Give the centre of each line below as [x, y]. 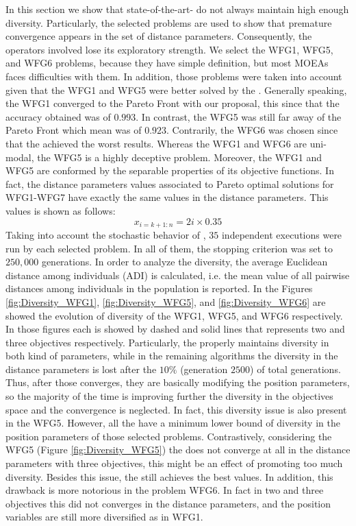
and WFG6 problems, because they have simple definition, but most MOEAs [167, 63]
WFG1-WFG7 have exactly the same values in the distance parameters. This [167, 197]
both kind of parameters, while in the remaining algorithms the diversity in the [172, 356]
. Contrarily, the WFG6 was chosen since [252, 130]
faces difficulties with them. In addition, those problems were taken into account [174, 76]
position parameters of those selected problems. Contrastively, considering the [169, 436]
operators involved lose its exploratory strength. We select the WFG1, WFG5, [169, 49]
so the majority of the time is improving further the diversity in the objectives [169, 396]
